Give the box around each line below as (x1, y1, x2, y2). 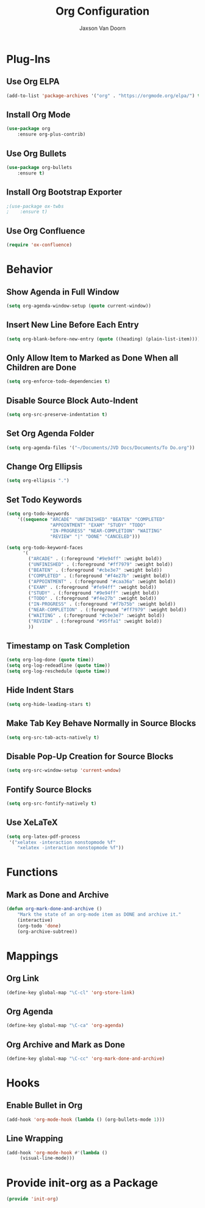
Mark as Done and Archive (6, 890, 109, 900)
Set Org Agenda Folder (6, 428, 95, 439)
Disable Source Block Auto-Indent (6, 395, 138, 406)
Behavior (6, 262, 53, 276)
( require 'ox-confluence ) (6, 242, 72, 248)
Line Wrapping (6, 1134, 63, 1144)
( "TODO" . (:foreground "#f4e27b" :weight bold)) (28, 595, 157, 602)
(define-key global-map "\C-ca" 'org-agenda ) (6, 1023, 124, 1029)
